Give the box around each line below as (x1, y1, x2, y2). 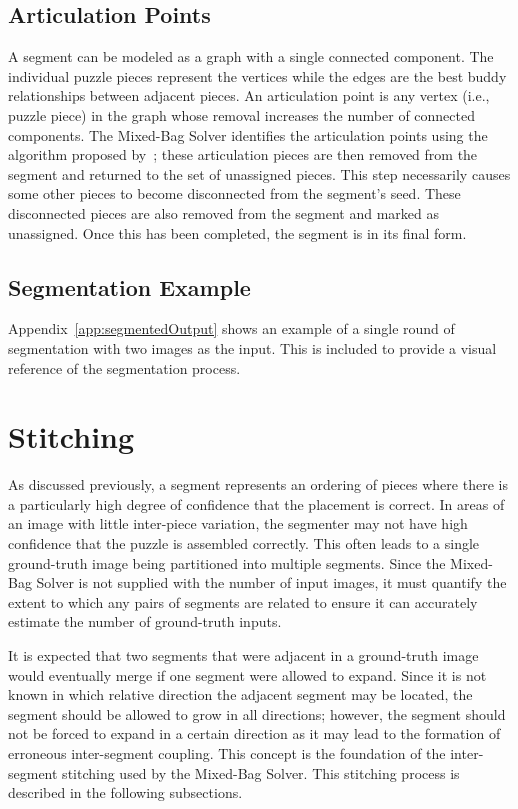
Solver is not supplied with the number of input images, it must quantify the (36, 572, 507, 593)
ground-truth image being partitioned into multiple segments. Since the (8, 552, 446, 573)
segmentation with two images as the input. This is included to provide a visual (8, 337, 497, 358)
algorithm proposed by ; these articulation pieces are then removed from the (8, 144, 478, 165)
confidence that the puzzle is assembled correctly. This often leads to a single (8, 533, 480, 554)
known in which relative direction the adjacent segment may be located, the (8, 684, 473, 705)
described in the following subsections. (8, 782, 243, 803)
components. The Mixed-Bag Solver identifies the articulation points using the (8, 124, 488, 145)
